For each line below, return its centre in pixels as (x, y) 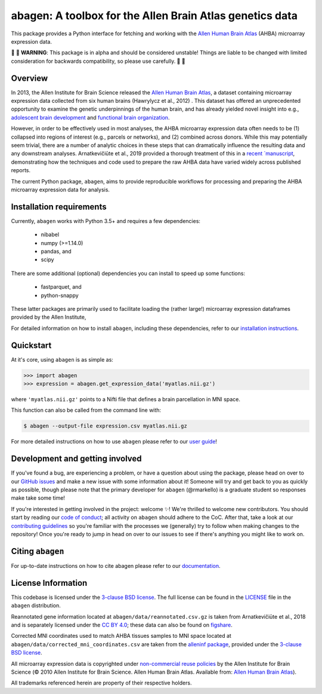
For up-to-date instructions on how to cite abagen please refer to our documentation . (116, 565)
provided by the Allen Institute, (49, 317)
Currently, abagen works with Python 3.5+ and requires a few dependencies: (106, 221)
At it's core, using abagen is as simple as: (62, 359)
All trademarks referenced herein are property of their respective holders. (101, 683)
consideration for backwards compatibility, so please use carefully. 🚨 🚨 (98, 61)
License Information (49, 583)
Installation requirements (59, 207)
